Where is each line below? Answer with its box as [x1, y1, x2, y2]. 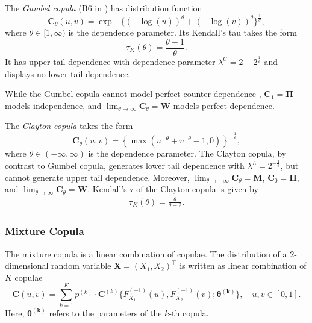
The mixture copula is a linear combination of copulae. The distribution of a [5, 247, 287, 260]
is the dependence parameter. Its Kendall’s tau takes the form [68, 25, 297, 38]
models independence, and [5, 99, 102, 111]
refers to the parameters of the [49, 306, 162, 319]
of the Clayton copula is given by [136, 183, 258, 195]
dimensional [5, 259, 49, 272]
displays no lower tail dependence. [5, 67, 131, 80]
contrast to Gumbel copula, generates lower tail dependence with [5, 159, 245, 172]
